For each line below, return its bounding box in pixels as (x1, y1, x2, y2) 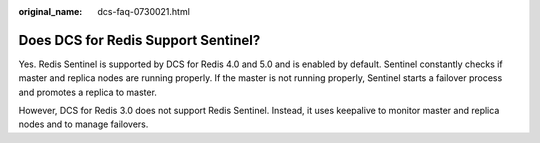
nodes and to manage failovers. (18, 118, 149, 130)
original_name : (18, 6, 83, 17)
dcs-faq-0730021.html (97, 6, 190, 17)
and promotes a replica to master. (18, 86, 157, 98)
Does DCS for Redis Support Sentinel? (18, 31, 261, 49)
